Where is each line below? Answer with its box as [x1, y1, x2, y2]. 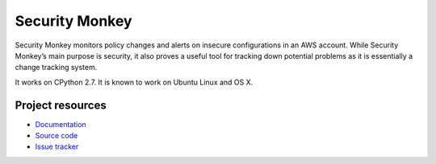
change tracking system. [15, 63, 98, 72]
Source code [35, 131, 78, 141]
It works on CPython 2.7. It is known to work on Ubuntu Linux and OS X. [15, 77, 254, 87]
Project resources [15, 98, 107, 112]
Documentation [35, 119, 86, 129]
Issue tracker [35, 141, 79, 152]
